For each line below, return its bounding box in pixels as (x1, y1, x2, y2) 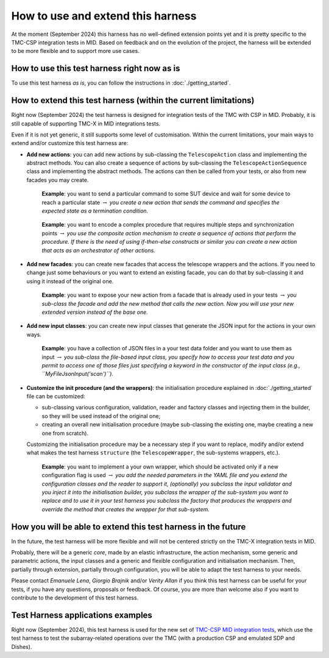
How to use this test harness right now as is (11, 63, 180, 74)
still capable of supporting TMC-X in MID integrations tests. (11, 119, 161, 127)
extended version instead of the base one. (41, 308, 149, 316)
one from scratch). (41, 430, 88, 437)
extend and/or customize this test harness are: (11, 140, 129, 147)
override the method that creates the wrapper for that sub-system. (41, 506, 210, 513)
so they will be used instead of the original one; (41, 412, 161, 420)
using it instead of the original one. (26, 277, 114, 285)
